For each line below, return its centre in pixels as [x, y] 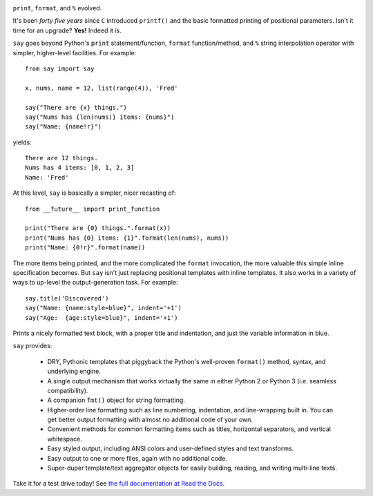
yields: [22, 142]
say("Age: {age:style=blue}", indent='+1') [102, 317]
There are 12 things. [61, 158]
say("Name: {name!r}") [64, 127]
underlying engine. [74, 371]
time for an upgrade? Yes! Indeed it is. [67, 30]
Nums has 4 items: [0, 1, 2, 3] [80, 168]
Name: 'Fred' [47, 177]
